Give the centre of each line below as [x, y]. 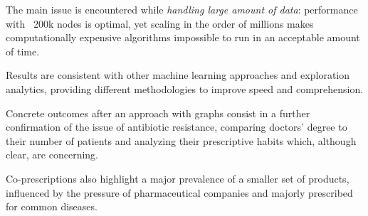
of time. [23, 51]
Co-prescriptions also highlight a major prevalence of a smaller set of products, [178, 178]
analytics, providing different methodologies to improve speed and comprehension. [185, 88]
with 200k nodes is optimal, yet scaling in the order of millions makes [160, 23]
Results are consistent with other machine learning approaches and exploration [178, 75]
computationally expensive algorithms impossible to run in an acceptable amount [183, 37]
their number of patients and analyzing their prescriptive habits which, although [181, 140]
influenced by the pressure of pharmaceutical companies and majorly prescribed [179, 192]
